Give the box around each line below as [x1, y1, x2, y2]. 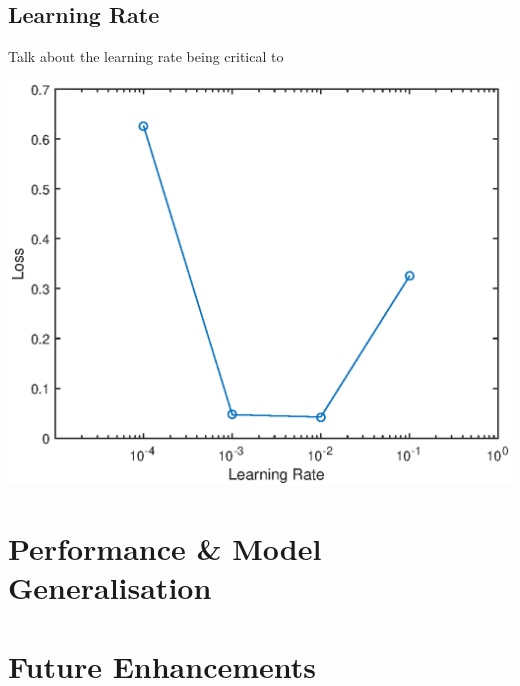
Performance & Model [8, 528, 322, 569]
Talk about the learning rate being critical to [8, 46, 284, 67]
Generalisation [8, 567, 212, 608]
